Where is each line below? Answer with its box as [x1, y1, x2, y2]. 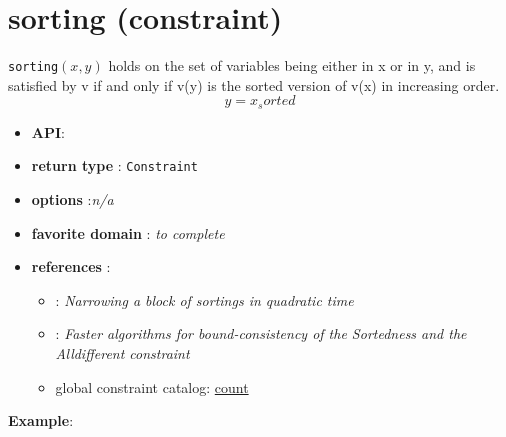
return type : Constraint [31, 155, 198, 176]
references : [31, 256, 111, 277]
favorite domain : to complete [31, 222, 225, 243]
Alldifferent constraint [55, 343, 190, 364]
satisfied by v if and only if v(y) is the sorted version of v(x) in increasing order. [8, 74, 500, 95]
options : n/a [31, 189, 114, 210]
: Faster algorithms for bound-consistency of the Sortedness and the [55, 323, 467, 344]
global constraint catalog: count [55, 376, 249, 397]
